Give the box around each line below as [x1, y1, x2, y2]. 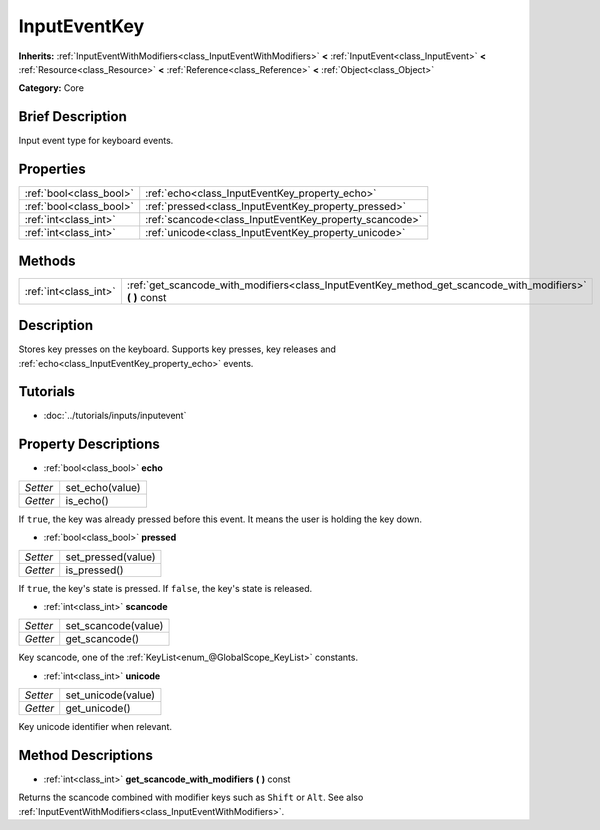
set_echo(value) [65, 480, 141, 494]
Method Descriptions [18, 746, 154, 764]
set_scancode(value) [65, 619, 164, 633]
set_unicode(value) [65, 688, 155, 702]
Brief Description [18, 108, 127, 125]
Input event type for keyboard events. [18, 135, 174, 147]
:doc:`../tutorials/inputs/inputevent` [43, 410, 187, 422]
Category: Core [18, 82, 85, 94]
